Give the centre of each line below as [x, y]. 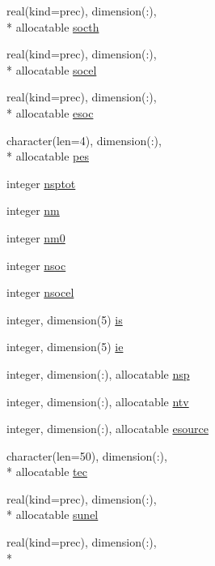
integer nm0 [36, 237]
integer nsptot [41, 183]
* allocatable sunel [53, 515]
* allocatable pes [48, 156]
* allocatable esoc [50, 112]
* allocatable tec [47, 472]
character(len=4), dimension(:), [84, 140]
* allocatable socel [52, 69]
